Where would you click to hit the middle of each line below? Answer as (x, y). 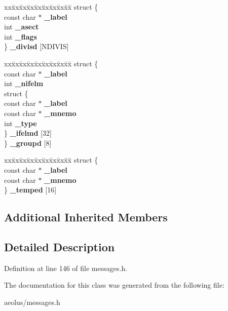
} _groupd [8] (28, 143)
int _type (21, 123)
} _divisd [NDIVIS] (36, 46)
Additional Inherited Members (86, 217)
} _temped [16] (30, 190)
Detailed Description (60, 246)
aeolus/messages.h (32, 302)
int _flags (21, 36)
